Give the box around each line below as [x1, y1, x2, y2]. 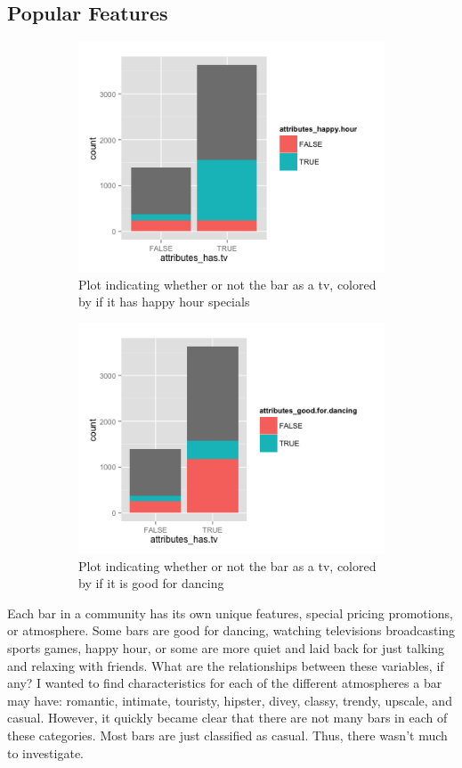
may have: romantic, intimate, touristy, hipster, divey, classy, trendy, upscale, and [7, 690, 452, 709]
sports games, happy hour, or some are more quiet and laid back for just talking [7, 638, 445, 657]
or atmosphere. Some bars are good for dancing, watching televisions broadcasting [7, 621, 456, 640]
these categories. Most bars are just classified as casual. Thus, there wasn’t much [7, 725, 448, 744]
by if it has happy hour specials [78, 292, 250, 311]
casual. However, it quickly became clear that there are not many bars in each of [7, 708, 448, 727]
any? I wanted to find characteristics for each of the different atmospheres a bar [7, 674, 442, 692]
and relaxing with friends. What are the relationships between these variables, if [7, 656, 444, 674]
